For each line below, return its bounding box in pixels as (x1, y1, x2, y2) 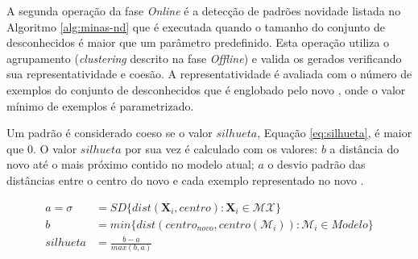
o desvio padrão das (267, 156, 366, 173)
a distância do (329, 140, 399, 157)
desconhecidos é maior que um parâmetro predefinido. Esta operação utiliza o (6, 34, 390, 51)
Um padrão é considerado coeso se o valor (6, 124, 213, 141)
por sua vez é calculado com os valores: (125, 140, 318, 157)
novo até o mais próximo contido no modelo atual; (6, 156, 255, 173)
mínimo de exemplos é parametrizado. (6, 97, 194, 114)
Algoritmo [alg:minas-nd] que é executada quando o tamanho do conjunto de (6, 18, 385, 35)
